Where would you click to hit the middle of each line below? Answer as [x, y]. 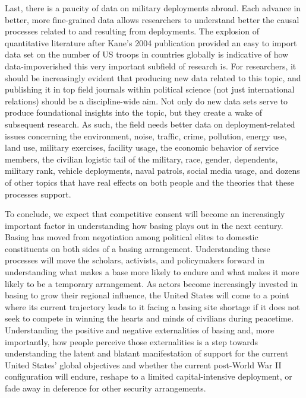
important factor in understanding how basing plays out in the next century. [144, 225]
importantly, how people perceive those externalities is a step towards [131, 341]
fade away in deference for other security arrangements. [105, 388]
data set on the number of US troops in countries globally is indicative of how [147, 54]
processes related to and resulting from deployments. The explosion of [132, 31]
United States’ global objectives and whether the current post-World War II [143, 364]
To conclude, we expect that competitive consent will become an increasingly [145, 214]
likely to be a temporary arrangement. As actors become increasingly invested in [152, 283]
